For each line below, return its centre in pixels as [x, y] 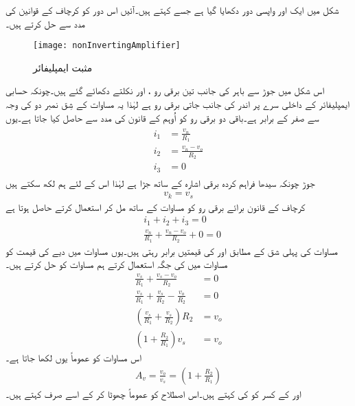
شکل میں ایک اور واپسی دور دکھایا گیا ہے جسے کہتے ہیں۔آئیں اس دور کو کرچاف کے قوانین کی [172, 10]
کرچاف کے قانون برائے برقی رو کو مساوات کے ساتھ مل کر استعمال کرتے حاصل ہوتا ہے [156, 206]
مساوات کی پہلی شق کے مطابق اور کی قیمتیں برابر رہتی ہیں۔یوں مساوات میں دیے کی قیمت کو [172, 250]
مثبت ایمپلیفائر [63, 67]
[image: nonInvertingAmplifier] [107, 46]
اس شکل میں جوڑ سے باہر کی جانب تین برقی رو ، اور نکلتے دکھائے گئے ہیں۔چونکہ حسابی [165, 90]
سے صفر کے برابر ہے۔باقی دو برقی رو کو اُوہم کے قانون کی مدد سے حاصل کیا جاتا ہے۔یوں [162, 117]
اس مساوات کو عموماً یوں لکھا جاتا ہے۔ [73, 358]
